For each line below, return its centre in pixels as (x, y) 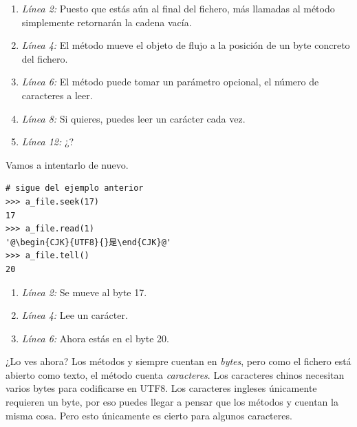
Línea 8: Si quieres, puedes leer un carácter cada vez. (133, 118)
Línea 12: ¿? (48, 142)
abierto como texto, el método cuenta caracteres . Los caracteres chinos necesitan (175, 374)
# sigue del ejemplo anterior (75, 188)
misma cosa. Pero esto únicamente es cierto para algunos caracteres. (149, 415)
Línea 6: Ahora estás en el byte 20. (95, 338)
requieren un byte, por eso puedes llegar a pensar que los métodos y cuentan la (172, 402)
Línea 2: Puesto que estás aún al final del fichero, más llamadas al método (178, 8)
